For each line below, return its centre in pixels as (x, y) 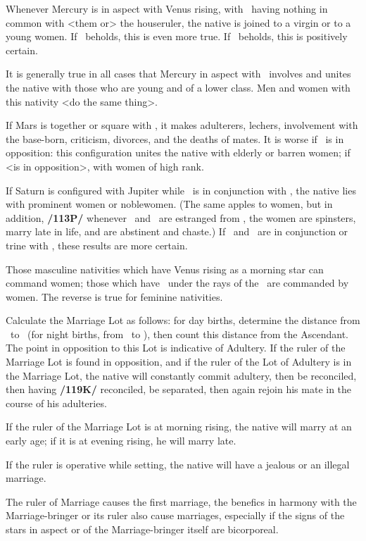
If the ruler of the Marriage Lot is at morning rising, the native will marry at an (179, 427)
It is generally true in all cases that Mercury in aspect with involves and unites (178, 74)
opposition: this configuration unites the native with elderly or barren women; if (178, 153)
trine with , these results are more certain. (97, 245)
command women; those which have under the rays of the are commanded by (177, 283)
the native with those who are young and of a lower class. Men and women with (178, 87)
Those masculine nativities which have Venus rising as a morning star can (165, 269)
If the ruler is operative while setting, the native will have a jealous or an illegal (178, 464)
